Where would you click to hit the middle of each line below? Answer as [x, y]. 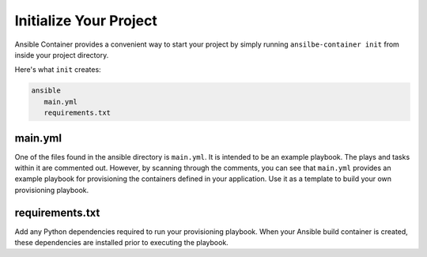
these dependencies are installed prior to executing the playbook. [121, 243]
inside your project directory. [62, 55]
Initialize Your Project [86, 21]
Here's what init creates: [58, 70]
